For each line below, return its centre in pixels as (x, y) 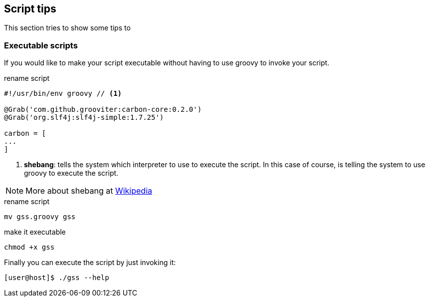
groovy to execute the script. (71, 173)
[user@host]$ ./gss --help (57, 278)
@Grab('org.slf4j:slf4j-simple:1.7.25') (84, 118)
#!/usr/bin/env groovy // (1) (63, 94)
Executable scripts (41, 45)
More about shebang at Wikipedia (89, 191)
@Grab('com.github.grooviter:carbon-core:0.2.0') (103, 110)
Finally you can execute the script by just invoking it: (90, 263)
